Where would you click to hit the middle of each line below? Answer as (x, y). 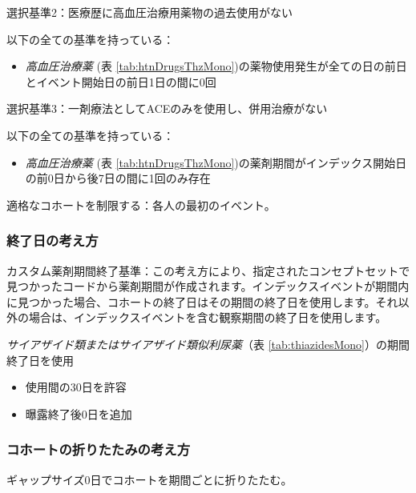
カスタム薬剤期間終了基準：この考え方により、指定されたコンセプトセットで (208, 270)
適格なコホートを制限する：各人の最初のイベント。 (141, 204)
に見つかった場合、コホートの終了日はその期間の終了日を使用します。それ (202, 301)
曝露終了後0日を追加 (79, 413)
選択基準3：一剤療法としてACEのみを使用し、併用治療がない (167, 108)
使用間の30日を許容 (76, 387)
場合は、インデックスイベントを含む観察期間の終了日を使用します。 (208, 317)
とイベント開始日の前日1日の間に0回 (121, 81)
